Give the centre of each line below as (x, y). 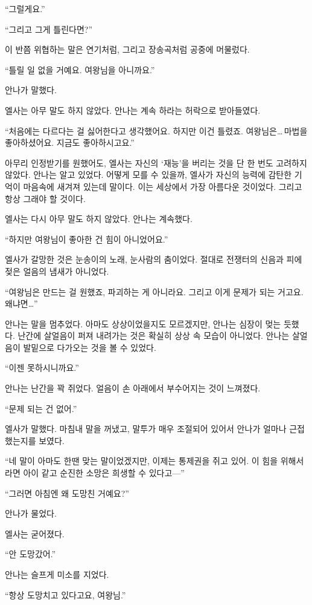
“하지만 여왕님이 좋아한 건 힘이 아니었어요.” (87, 239)
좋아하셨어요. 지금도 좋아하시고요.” (70, 142)
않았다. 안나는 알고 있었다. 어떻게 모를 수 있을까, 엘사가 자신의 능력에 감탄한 (148, 175)
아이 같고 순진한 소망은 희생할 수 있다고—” (104, 473)
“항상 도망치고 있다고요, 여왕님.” (65, 594)
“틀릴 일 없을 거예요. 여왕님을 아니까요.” (80, 69)
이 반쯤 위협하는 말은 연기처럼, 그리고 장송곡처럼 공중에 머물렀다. (127, 49)
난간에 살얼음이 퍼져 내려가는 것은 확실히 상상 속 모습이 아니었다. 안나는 (154, 335)
